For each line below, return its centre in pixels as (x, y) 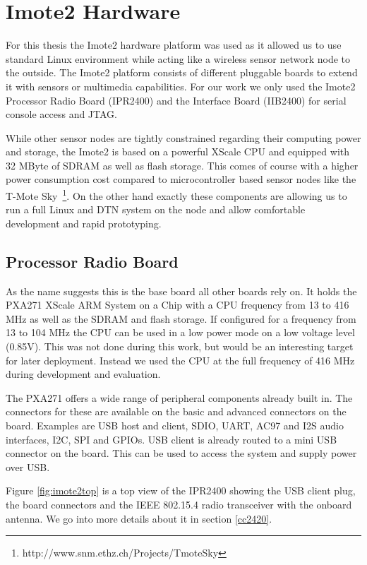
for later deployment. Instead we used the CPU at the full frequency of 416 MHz (180, 360)
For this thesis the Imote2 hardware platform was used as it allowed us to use (174, 45)
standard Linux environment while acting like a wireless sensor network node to (178, 58)
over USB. (28, 466)
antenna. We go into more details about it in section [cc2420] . (139, 518)
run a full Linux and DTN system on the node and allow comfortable (156, 209)
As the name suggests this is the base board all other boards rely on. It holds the (181, 291)
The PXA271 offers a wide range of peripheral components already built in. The (179, 397)
